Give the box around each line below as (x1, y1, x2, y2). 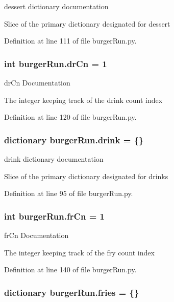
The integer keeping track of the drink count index (4, 94, 163, 105)
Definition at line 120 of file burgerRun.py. (4, 112, 137, 122)
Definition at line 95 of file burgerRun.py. (4, 188, 133, 199)
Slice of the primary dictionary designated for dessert (4, 18, 170, 29)
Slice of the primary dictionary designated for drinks (4, 170, 168, 181)
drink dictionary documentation (4, 154, 104, 164)
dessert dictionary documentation (4, 1, 109, 11)
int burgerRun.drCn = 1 (4, 57, 107, 70)
